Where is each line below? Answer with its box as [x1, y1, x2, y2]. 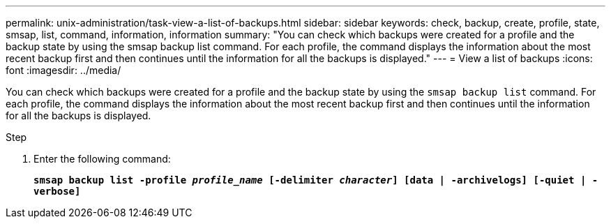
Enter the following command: [33, 153, 171, 165]
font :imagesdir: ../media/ [6, 64, 121, 76]
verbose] [33, 186, 81, 197]
